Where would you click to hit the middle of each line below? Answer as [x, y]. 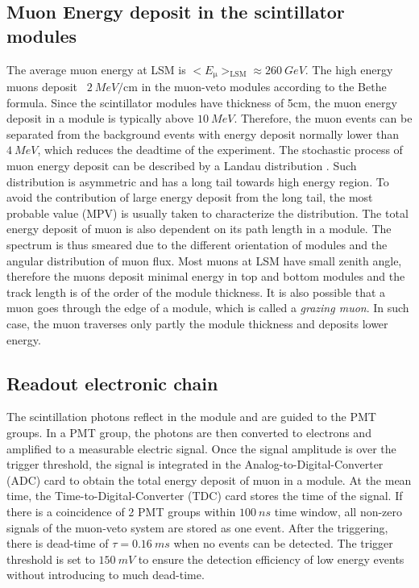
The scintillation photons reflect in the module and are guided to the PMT [191, 417]
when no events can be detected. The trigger [283, 543]
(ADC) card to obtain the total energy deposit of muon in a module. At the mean [209, 480]
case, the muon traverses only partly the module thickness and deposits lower [197, 323]
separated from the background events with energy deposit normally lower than [203, 133]
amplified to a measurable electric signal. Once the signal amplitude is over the [201, 448]
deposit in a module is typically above [100, 118]
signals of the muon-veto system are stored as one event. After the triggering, [197, 527]
